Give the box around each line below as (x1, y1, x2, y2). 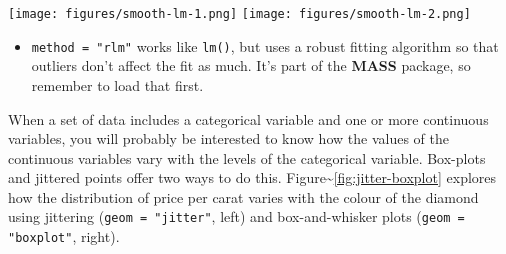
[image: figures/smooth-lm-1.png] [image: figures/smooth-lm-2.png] (8, 7, 471, 21)
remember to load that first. (31, 74, 204, 95)
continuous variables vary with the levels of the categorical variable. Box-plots (8, 147, 486, 168)
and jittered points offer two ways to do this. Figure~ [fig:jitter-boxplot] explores (8, 167, 497, 188)
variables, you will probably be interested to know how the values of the (8, 128, 449, 149)
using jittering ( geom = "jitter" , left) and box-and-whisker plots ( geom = (8, 206, 465, 227)
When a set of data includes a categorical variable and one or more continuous (8, 108, 489, 129)
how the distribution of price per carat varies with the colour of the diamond (8, 186, 479, 207)
